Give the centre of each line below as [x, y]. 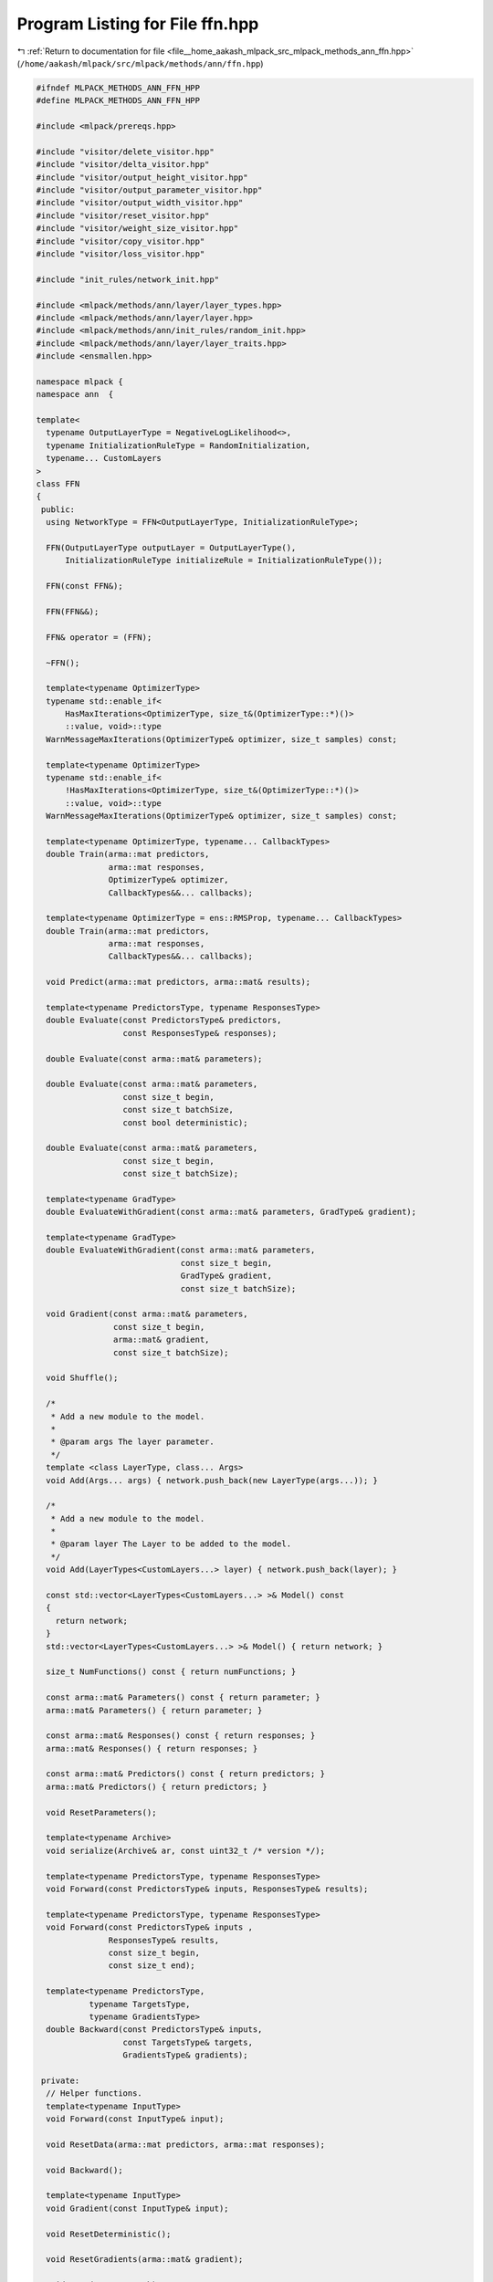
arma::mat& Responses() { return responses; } [152, 1748]
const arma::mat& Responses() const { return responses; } [181, 1736]
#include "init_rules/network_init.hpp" [127, 279]
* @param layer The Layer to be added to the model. [171, 1544]
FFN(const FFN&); [84, 586]
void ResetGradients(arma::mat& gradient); [145, 2260]
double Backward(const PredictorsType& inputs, [154, 2030]
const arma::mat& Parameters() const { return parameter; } [183, 1697]
